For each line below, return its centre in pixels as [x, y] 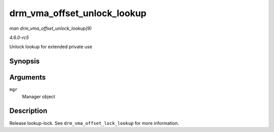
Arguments [28, 78]
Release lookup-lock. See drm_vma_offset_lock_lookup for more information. [94, 123]
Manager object [39, 97]
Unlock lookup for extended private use [51, 47]
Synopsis [25, 61]
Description [28, 111]
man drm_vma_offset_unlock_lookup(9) [50, 28]
